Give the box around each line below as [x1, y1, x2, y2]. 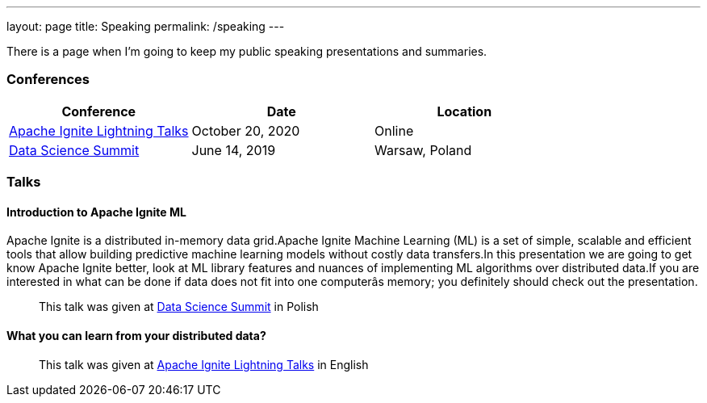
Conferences [6, 71, 90, 88]
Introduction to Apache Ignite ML [6, 204, 186, 219]
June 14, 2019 [191, 141, 276, 158]
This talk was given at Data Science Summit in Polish [39, 300, 319, 314]
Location [437, 103, 492, 120]
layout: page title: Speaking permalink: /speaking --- [6, 19, 285, 33]
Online [374, 122, 414, 139]
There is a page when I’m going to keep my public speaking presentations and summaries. [6, 44, 487, 58]
